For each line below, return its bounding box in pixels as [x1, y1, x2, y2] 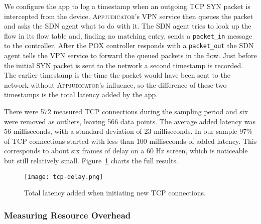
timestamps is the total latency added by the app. [4, 89, 158, 100]
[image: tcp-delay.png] [24, 173, 103, 180]
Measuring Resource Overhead [4, 208, 131, 221]
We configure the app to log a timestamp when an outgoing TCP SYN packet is [4, 1, 250, 11]
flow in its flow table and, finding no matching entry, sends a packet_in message [4, 30, 252, 41]
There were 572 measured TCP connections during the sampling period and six [4, 106, 248, 117]
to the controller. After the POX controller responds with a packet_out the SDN [4, 40, 254, 51]
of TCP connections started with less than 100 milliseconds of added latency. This [4, 135, 257, 146]
